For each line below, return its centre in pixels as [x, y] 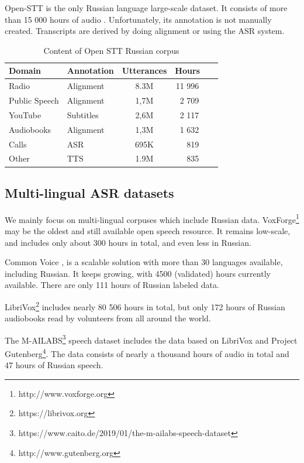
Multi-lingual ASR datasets [89, 192]
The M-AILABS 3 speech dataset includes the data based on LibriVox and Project [151, 339]
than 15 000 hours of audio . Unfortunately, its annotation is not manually [138, 19]
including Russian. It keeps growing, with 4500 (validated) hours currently [138, 273]
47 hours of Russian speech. [54, 365]
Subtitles [83, 114]
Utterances [144, 71]
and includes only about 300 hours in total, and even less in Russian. [128, 242]
